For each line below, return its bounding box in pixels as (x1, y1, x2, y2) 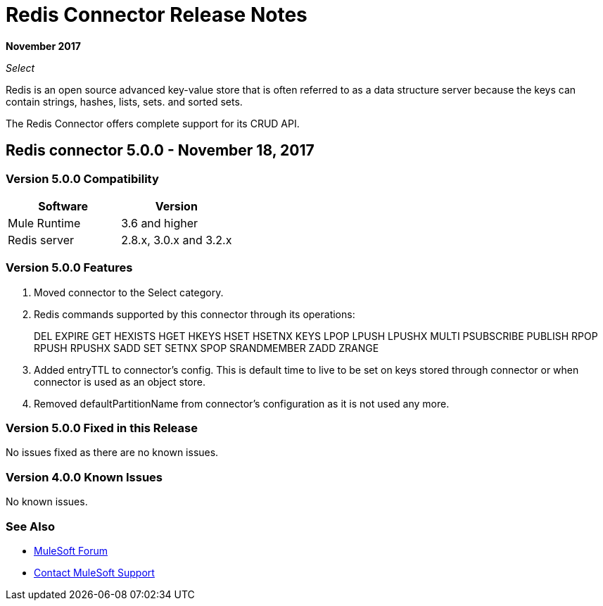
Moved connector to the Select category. (34, 286, 224, 298)
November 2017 (6, 39, 81, 52)
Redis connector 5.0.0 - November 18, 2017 (6, 141, 315, 160)
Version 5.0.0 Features (6, 260, 133, 275)
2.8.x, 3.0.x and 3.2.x (121, 232, 232, 247)
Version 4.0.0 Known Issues (6, 469, 163, 484)
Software (38, 198, 88, 213)
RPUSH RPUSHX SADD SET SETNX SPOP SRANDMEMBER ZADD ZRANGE (34, 341, 379, 354)
